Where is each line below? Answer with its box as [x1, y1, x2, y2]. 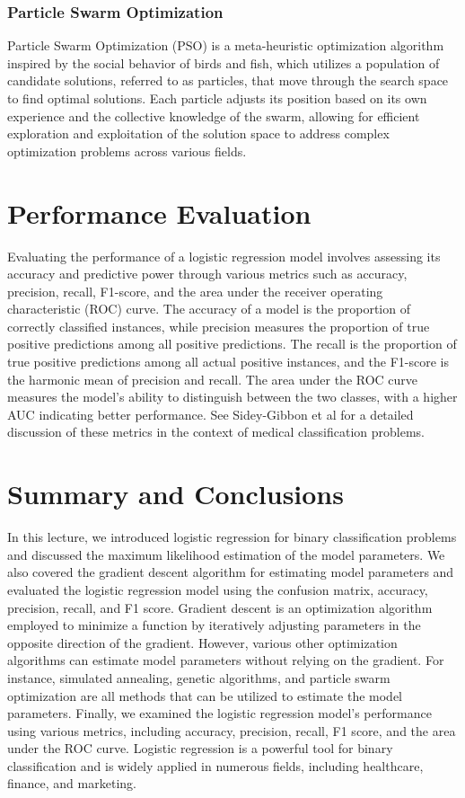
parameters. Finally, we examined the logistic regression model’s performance [7, 704, 432, 723]
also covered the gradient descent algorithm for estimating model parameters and [7, 563, 454, 581]
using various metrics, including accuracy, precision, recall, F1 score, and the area [7, 721, 456, 740]
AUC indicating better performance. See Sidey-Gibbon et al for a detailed [7, 404, 414, 423]
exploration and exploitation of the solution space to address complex [7, 124, 390, 143]
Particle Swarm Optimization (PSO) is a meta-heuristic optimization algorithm [7, 36, 444, 55]
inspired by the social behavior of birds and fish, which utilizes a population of [7, 53, 440, 72]
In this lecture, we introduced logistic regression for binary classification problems [7, 528, 457, 546]
